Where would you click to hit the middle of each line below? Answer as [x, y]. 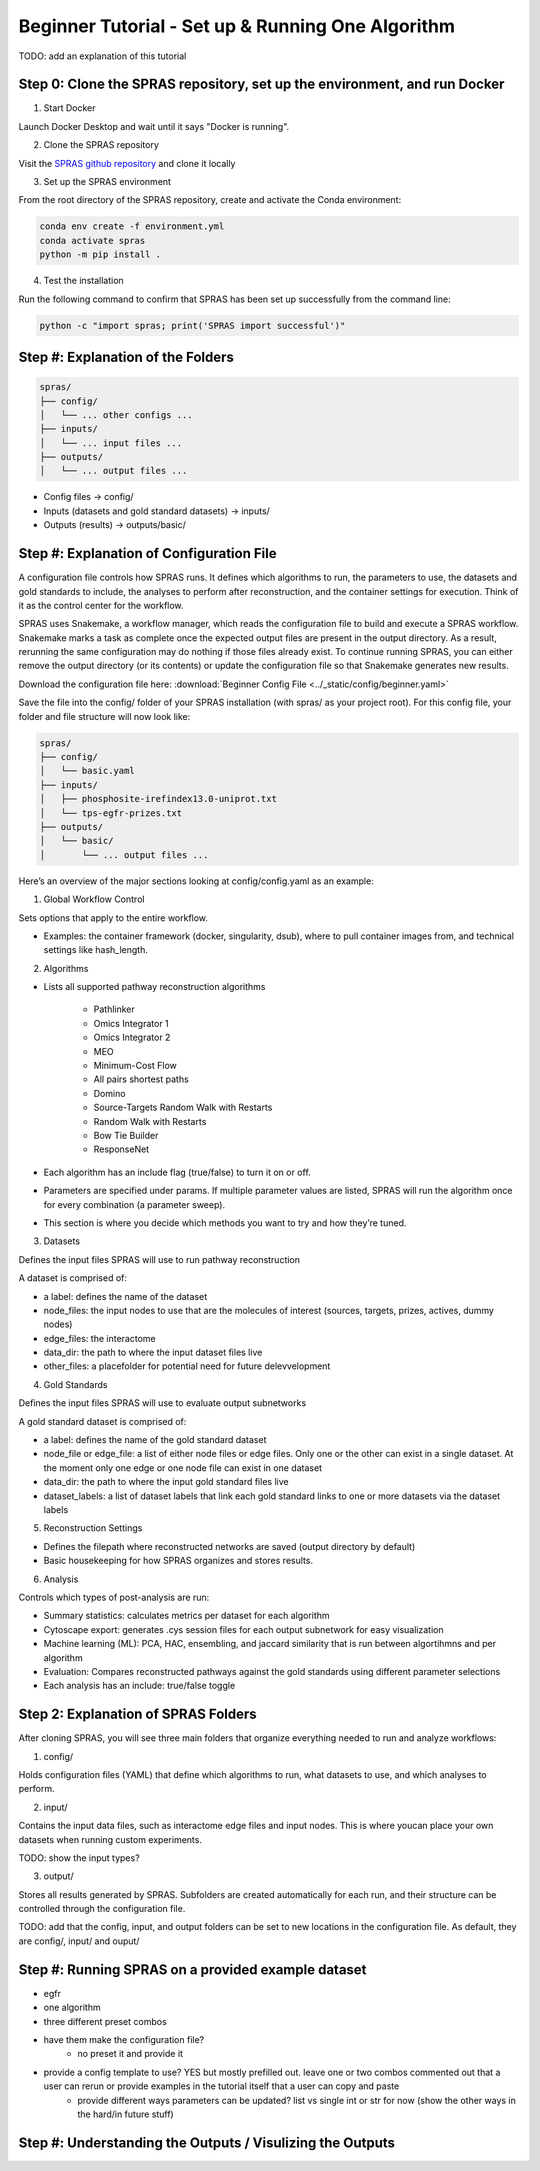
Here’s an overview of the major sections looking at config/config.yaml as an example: [196, 881]
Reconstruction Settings [93, 1528]
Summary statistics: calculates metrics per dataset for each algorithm [186, 1616]
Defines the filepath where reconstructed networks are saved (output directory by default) [229, 1546]
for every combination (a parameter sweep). [134, 1204]
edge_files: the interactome [99, 1338]
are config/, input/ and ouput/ [79, 1941]
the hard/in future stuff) [125, 2114]
